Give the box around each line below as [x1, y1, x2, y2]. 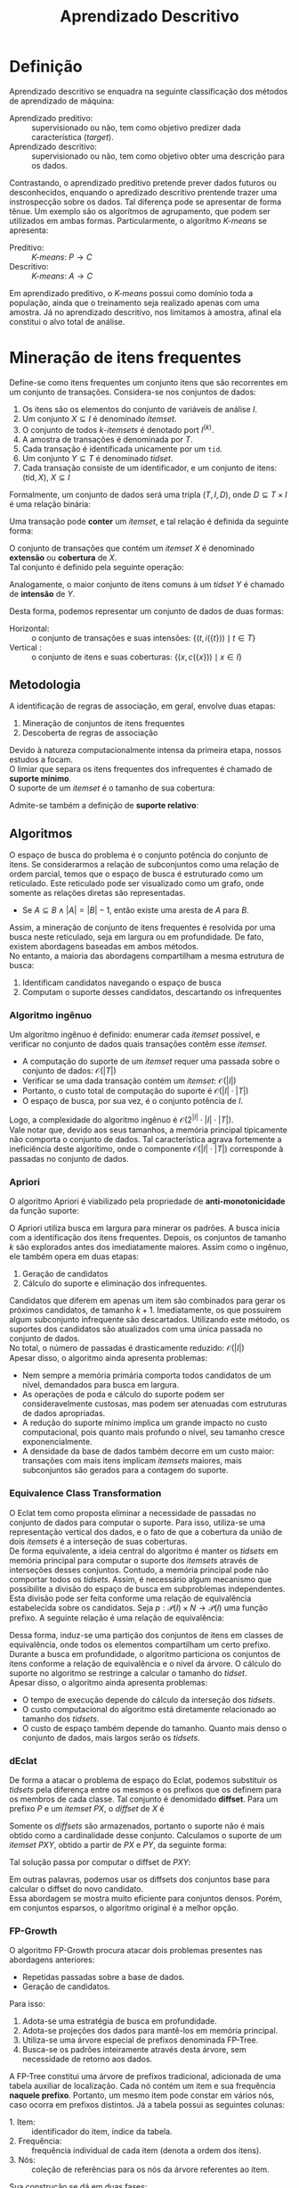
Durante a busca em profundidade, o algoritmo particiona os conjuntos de [9, 1648, 281, 1659]
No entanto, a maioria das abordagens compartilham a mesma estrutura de [9, 950, 285, 961]
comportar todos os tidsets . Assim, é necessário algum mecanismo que [9, 1573, 272, 1585]
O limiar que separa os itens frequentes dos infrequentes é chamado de [9, 764, 273, 775]
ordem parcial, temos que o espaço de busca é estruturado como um [9, 868, 263, 880]
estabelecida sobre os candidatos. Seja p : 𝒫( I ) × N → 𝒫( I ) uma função [9, 1602, 269, 1612]
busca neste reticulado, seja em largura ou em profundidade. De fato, [9, 932, 264, 942]
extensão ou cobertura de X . [9, 551, 117, 563]
